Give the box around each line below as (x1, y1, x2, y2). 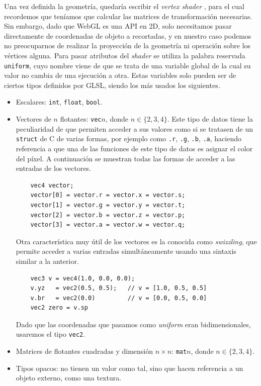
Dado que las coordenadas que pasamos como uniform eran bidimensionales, (16, 319, 251, 329)
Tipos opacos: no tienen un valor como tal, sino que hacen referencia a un (16, 362, 243, 373)
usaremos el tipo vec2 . (16, 329, 85, 339)
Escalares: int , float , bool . (16, 96, 103, 107)
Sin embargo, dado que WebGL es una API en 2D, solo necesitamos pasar (4, 21, 232, 31)
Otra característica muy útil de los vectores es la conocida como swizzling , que (16, 236, 257, 246)
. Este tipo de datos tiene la (167, 114, 253, 124)
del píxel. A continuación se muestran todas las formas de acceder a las (16, 153, 235, 163)
